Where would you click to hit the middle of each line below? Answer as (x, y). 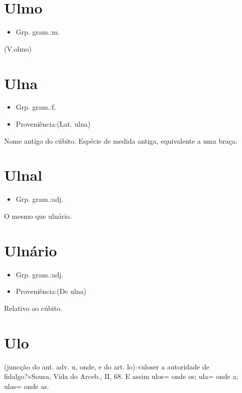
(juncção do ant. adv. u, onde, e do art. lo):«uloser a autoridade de (107, 366)
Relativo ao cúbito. (33, 308)
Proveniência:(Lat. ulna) (53, 124)
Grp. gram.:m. (38, 32)
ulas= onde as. (27, 386)
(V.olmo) (18, 48)
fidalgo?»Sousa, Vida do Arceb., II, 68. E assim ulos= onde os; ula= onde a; (121, 376)
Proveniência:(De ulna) (51, 291)
